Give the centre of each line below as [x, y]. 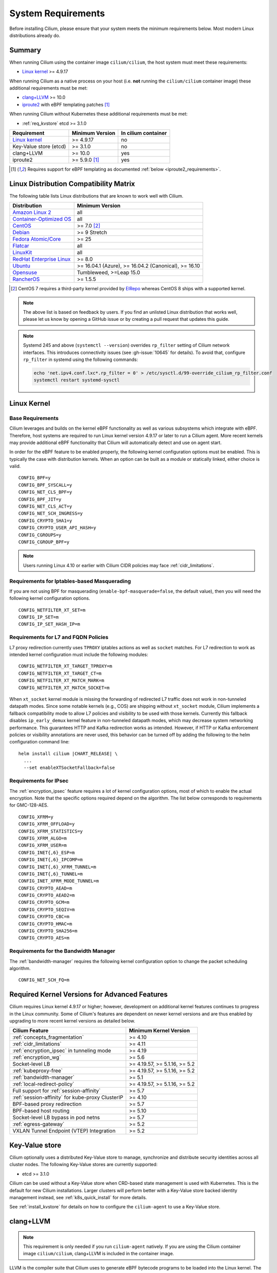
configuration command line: [39, 742]
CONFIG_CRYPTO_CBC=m [44, 917]
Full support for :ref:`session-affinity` [57, 1091]
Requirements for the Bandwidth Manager [62, 951]
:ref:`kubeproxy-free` [38, 1071]
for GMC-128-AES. [29, 805]
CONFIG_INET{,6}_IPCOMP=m [51, 860]
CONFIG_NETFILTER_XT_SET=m [52, 610]
